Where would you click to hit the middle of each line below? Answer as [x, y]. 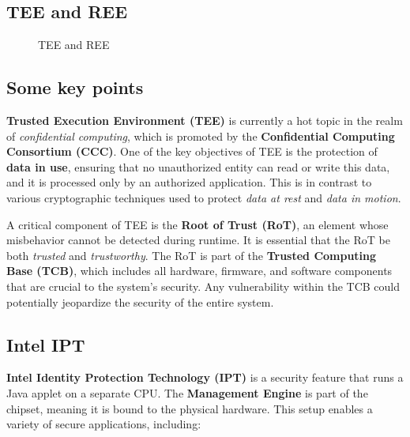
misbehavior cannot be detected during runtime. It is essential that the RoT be [198, 240]
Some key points [75, 87]
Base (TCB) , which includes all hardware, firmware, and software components [199, 271]
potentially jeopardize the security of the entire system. [140, 301]
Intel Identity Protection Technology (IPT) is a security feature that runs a [205, 377]
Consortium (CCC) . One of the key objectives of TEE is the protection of [192, 151]
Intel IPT [46, 344]
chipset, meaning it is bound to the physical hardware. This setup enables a [190, 408]
